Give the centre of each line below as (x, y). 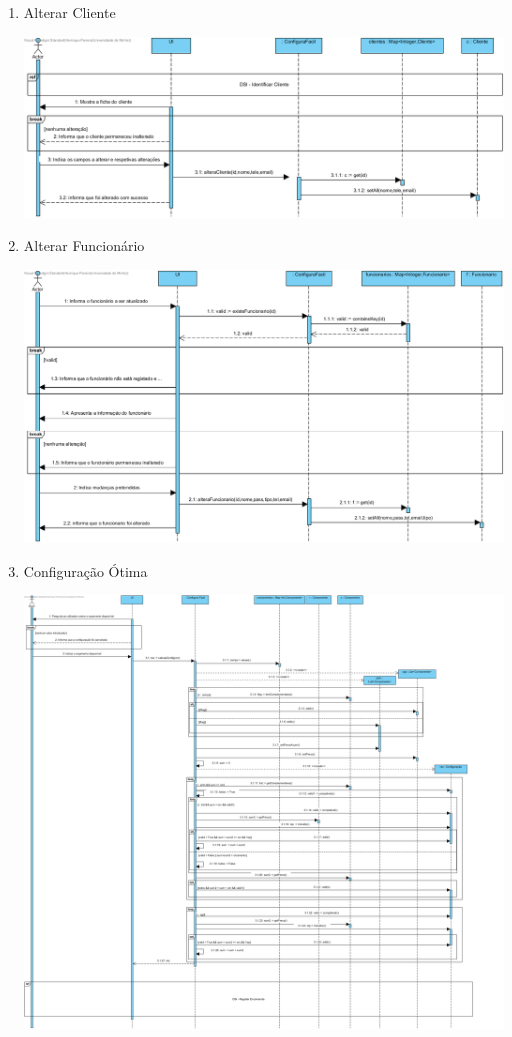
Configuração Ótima (85, 570)
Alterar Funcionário (84, 245)
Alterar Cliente (69, 12)
